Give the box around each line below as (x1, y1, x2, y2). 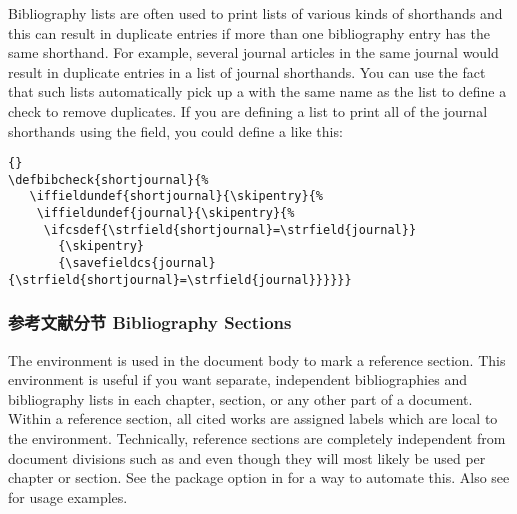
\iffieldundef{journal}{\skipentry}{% (36, 206, 295, 221)
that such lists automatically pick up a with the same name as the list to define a (8, 81, 507, 102)
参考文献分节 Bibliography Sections (8, 310, 292, 335)
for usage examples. (8, 486, 128, 507)
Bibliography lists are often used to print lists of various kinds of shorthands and (8, 3, 503, 23)
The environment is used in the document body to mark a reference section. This (8, 349, 506, 370)
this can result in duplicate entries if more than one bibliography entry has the (8, 22, 490, 43)
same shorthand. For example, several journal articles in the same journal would (8, 42, 499, 63)
